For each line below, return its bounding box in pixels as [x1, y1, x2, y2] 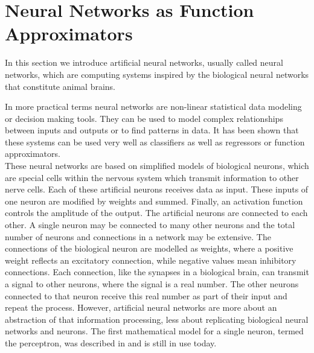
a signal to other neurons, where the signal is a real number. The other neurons [5, 278, 299, 290]
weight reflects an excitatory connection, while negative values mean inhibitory [5, 253, 296, 266]
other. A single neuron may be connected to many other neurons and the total [5, 218, 295, 231]
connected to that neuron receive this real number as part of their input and [5, 289, 287, 302]
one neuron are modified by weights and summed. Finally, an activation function [5, 194, 303, 207]
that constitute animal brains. [5, 80, 115, 92]
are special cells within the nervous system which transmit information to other [5, 171, 299, 183]
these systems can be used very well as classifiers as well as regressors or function [5, 135, 305, 148]
